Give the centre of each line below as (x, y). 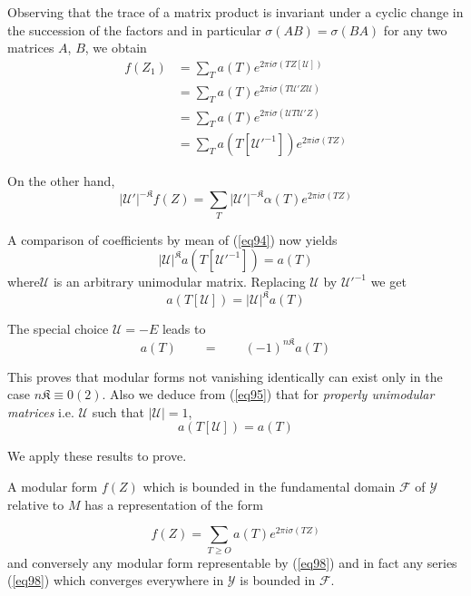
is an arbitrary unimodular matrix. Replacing (179, 282)
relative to (36, 504)
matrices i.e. (41, 411)
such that (118, 411)
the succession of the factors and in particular (134, 29)
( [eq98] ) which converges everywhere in (116, 580)
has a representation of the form (174, 504)
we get (388, 282)
